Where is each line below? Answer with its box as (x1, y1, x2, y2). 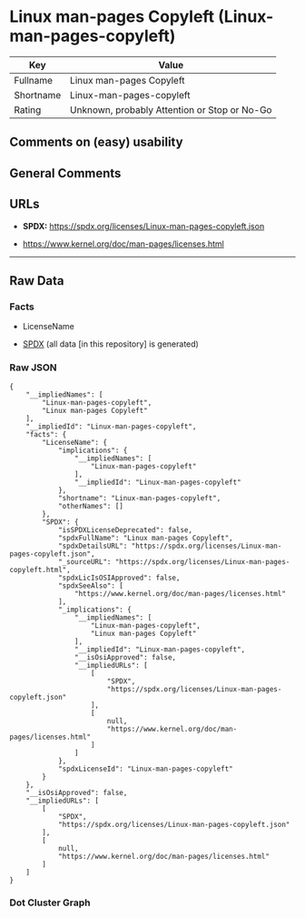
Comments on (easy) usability (9, 135, 183, 150)
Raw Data (9, 273, 65, 288)
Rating (14, 103, 42, 116)
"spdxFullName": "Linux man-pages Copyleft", (57, 533, 233, 542)
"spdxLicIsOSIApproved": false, (57, 573, 181, 582)
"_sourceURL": (57, 557, 112, 566)
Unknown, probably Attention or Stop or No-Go (69, 103, 272, 116)
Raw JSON (9, 361, 57, 374)
